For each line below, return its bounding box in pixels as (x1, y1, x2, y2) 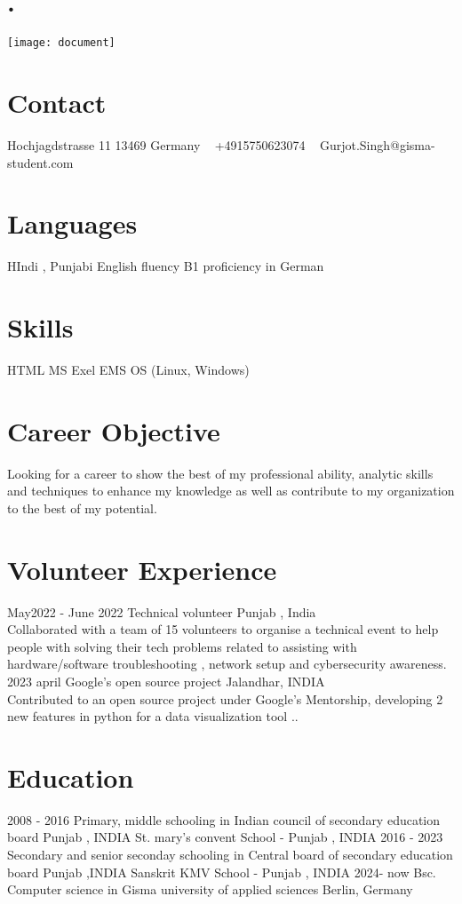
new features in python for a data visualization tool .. (7, 707, 299, 726)
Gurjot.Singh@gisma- (319, 135, 435, 154)
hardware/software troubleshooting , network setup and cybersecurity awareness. (7, 654, 447, 673)
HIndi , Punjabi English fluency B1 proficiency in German (7, 257, 324, 275)
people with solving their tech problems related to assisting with (7, 637, 357, 655)
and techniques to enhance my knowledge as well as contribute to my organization (7, 481, 455, 500)
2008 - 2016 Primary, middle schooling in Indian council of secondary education (7, 810, 441, 829)
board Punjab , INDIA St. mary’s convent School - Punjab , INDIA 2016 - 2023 (7, 828, 443, 846)
